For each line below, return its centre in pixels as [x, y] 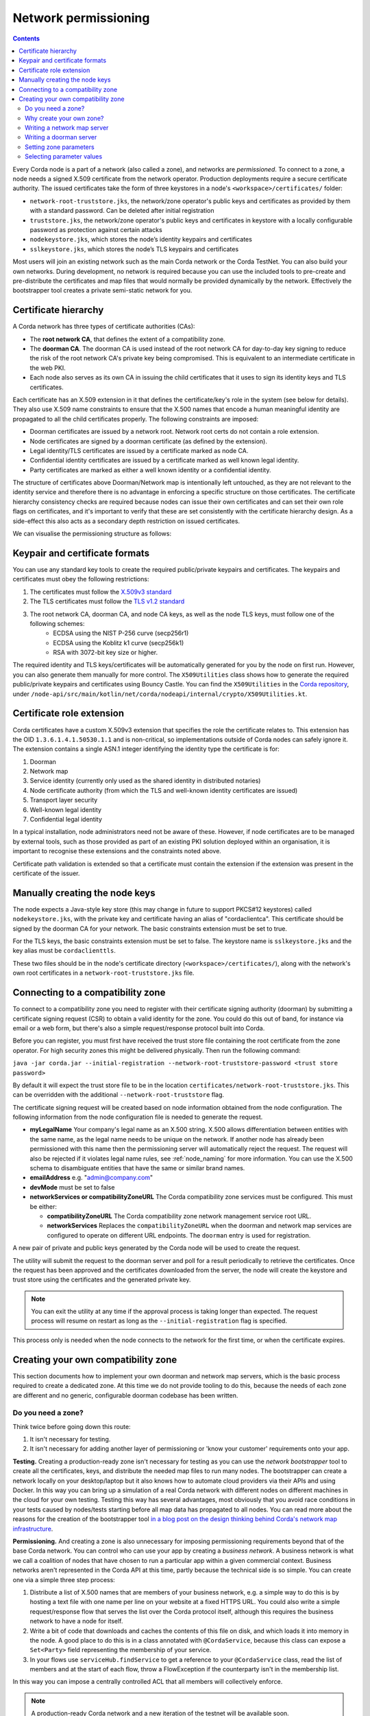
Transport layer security [64, 800]
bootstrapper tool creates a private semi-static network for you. [102, 290]
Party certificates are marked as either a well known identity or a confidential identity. [150, 469]
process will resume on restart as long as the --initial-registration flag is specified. [159, 1321]
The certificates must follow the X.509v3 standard [101, 592]
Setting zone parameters [60, 147]
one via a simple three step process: [64, 1579]
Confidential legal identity [66, 820]
